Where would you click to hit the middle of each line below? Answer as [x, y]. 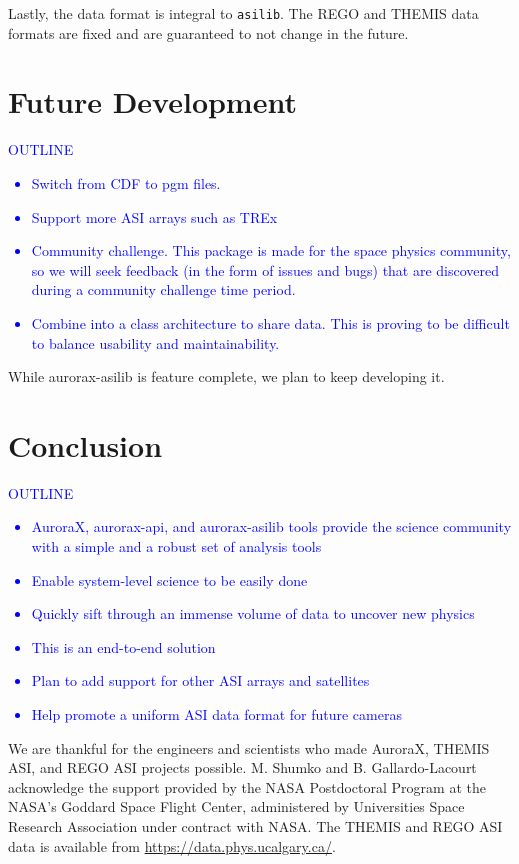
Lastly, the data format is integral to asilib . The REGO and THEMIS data [243, 13]
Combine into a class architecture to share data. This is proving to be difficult [270, 322]
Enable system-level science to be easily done [169, 579]
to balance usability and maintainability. [155, 342]
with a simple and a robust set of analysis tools [176, 546]
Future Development [152, 101]
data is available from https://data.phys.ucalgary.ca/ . [172, 845]
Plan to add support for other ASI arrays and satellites [200, 680]
